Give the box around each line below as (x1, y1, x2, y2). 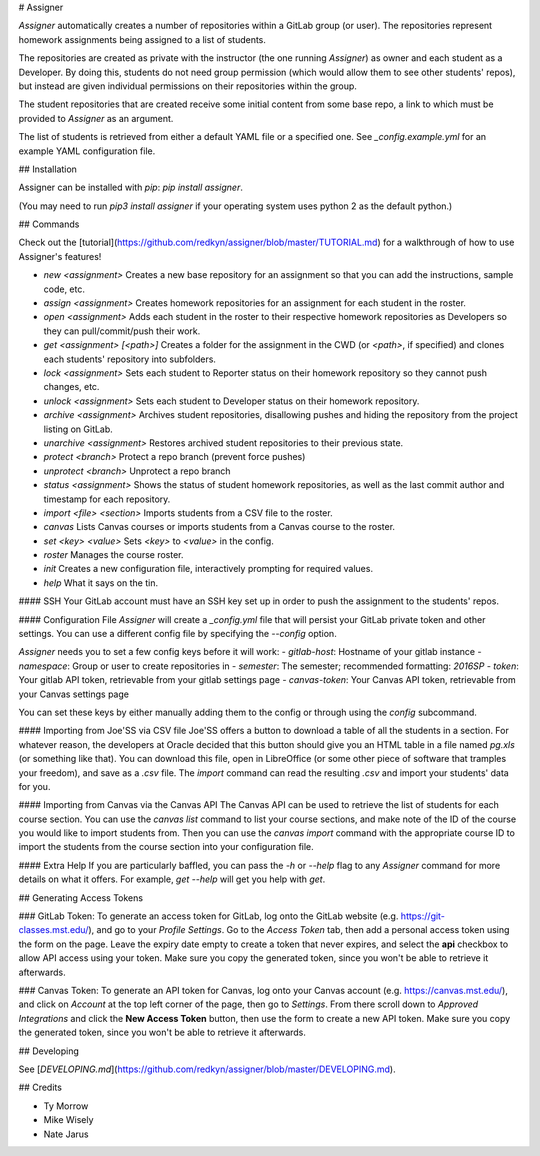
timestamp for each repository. (43, 493, 171, 505)
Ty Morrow (43, 1100, 89, 1112)
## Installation (18, 163, 77, 175)
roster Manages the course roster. (43, 549, 184, 561)
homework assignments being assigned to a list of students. (18, 33, 267, 45)
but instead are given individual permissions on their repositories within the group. (18, 80, 357, 92)
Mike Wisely (43, 1114, 94, 1126)
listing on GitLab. (43, 423, 114, 435)
